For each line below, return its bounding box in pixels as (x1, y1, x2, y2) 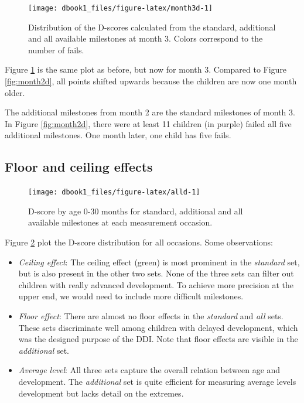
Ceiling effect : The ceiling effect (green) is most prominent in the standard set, (18, 255, 300, 268)
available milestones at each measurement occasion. (28, 216, 213, 228)
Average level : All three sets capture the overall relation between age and (18, 364, 281, 376)
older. (5, 86, 25, 98)
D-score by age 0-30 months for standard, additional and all (28, 204, 243, 217)
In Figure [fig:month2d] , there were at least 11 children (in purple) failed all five (5, 117, 292, 129)
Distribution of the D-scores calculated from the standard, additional (28, 21, 276, 33)
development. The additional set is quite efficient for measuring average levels (18, 375, 296, 387)
